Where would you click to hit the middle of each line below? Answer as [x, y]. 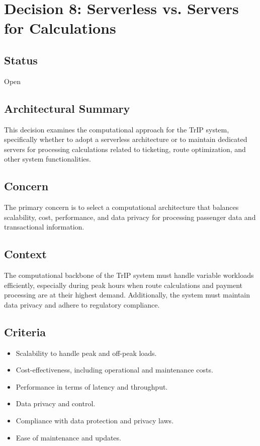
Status [21, 60]
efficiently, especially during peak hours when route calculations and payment [123, 285]
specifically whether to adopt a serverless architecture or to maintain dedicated [126, 139]
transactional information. [44, 227]
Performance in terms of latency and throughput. [92, 386]
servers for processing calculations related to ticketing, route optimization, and [125, 149]
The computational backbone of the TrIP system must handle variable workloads [129, 275]
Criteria [25, 331]
